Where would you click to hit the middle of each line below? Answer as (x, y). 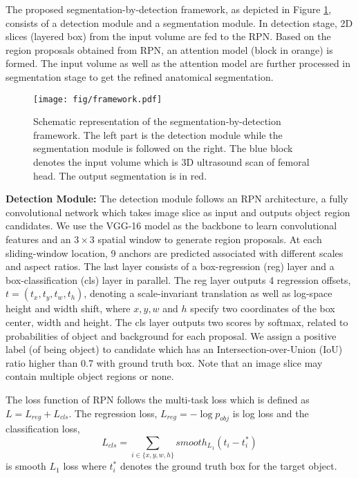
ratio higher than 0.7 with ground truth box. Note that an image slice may (164, 362)
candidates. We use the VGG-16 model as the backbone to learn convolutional (171, 226)
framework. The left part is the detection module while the (158, 134)
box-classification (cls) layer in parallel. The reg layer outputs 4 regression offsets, (178, 279)
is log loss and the (271, 413)
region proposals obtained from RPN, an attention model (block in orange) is (169, 49)
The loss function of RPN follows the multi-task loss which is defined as (158, 399)
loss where (85, 466)
